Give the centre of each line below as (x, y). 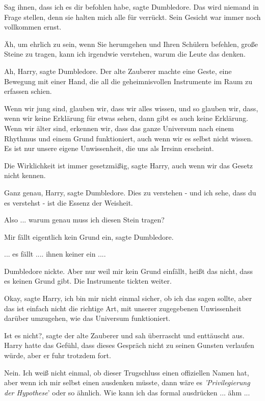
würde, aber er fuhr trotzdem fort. (58, 355)
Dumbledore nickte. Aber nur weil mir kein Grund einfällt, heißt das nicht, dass (129, 271)
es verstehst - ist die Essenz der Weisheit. (69, 202)
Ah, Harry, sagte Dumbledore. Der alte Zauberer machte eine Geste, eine (118, 71)
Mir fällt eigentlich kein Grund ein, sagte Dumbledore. (89, 236)
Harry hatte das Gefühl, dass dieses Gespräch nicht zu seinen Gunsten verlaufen (129, 345)
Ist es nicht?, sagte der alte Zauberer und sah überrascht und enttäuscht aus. (124, 335)
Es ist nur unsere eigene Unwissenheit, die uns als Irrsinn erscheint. (109, 148)
